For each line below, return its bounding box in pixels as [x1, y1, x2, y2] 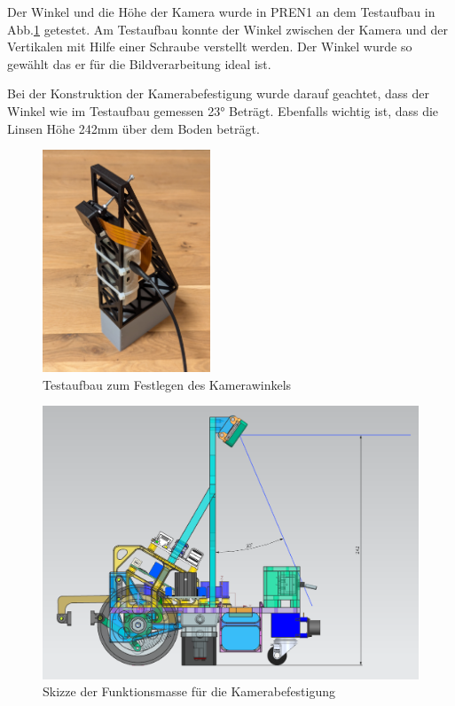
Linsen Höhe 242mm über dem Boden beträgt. [7, 119, 260, 137]
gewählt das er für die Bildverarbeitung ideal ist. [7, 54, 271, 73]
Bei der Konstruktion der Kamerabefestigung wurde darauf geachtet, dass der [7, 84, 430, 103]
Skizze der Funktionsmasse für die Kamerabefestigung [43, 682, 336, 701]
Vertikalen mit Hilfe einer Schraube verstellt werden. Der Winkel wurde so [7, 37, 412, 56]
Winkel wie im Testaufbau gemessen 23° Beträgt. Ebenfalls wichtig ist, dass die [7, 101, 439, 120]
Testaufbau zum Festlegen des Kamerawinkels [43, 375, 292, 393]
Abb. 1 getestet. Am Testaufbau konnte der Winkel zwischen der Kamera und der [7, 19, 448, 38]
